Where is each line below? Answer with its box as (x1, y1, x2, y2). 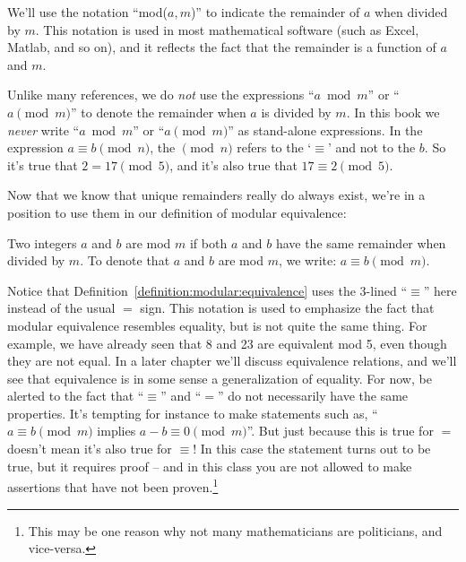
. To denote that (80, 251, 170, 270)
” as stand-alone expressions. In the (228, 120, 423, 139)
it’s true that (7, 155, 78, 174)
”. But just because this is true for (246, 421, 434, 440)
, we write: (278, 251, 337, 270)
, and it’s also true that (169, 155, 298, 174)
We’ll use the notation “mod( (7, 3, 168, 21)
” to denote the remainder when (71, 102, 246, 121)
